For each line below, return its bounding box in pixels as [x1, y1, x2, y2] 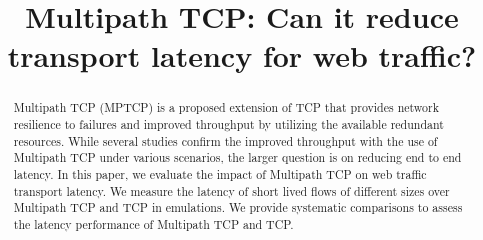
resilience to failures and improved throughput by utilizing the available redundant [13, 116, 444, 133]
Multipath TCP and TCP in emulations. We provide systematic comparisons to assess [13, 199, 463, 216]
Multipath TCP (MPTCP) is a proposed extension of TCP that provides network [13, 99, 439, 116]
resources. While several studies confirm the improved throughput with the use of [13, 132, 438, 149]
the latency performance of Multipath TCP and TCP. [13, 215, 294, 232]
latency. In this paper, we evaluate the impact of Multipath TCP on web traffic [13, 165, 427, 182]
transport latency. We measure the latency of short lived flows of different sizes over [13, 182, 450, 199]
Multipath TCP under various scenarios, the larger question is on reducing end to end [13, 149, 462, 166]
